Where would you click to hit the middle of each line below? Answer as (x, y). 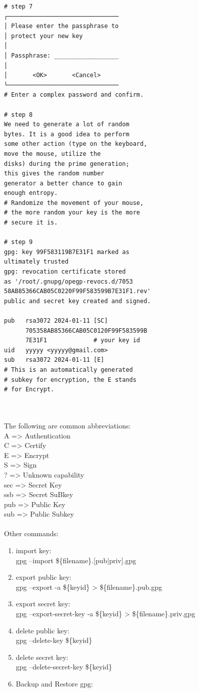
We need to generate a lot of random (67, 125)
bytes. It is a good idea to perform (67, 134)
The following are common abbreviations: (67, 425)
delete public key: (42, 630)
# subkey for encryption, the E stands (70, 380)
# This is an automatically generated (68, 370)
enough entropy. (31, 193)
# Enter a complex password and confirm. (74, 95)
